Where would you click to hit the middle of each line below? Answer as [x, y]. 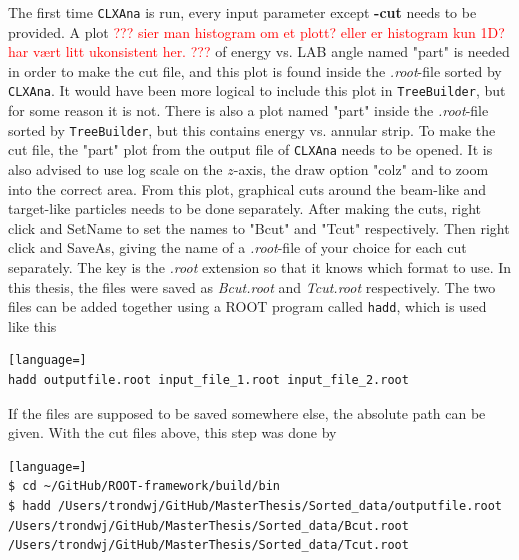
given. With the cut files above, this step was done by [172, 432]
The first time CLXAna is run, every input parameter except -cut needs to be [242, 12]
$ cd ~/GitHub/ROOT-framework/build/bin [144, 486]
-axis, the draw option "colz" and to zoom [361, 169]
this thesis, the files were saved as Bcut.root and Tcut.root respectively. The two [252, 286]
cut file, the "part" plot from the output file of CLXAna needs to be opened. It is [250, 149]
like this [32, 325]
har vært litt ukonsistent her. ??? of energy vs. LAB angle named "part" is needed [259, 51]
